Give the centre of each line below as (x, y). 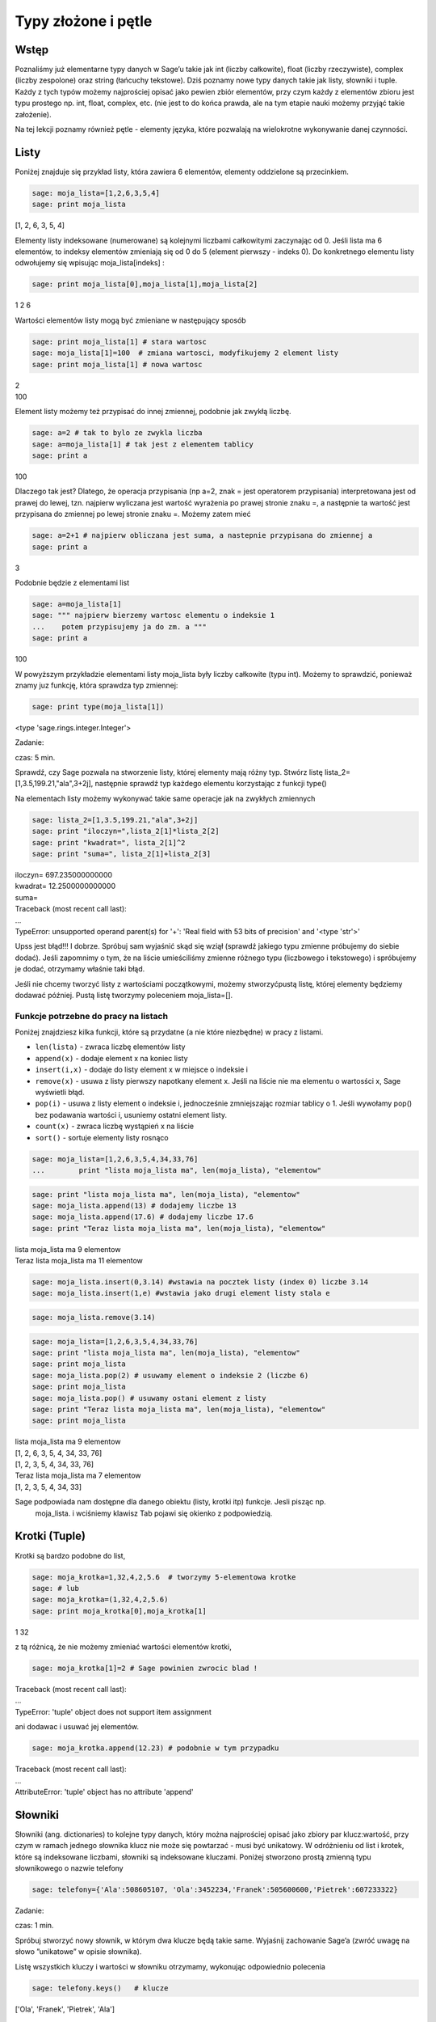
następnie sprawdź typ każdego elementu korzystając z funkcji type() (211, 784)
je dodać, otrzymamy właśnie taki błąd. (80, 969)
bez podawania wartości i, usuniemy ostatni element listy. (131, 1115)
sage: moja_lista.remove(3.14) (94, 1318)
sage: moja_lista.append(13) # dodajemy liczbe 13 (134, 1206)
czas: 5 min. (35, 757)
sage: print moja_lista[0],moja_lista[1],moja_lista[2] (145, 284)
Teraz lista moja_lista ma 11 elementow (79, 1261)
